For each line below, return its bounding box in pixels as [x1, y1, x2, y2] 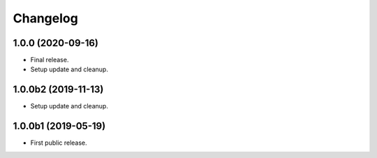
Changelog [13, 10, 78, 26]
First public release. [30, 138, 87, 147]
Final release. [30, 56, 69, 64]
